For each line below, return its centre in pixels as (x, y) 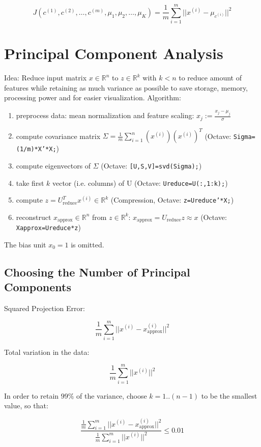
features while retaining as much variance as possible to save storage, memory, (126, 87)
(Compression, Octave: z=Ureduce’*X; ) (172, 200)
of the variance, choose (112, 395)
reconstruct (34, 217)
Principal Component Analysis (114, 53)
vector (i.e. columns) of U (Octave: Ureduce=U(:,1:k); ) (140, 183)
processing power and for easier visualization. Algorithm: (93, 97)
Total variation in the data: (47, 352)
